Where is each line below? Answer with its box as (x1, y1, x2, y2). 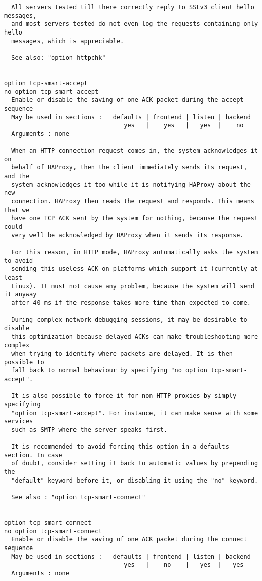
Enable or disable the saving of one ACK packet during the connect (11, 536, 247, 543)
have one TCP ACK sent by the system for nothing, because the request (11, 215, 258, 222)
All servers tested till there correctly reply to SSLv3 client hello (11, 4, 254, 11)
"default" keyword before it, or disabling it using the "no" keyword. (11, 476, 258, 484)
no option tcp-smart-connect (4, 527, 102, 535)
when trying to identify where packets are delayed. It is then (11, 350, 233, 357)
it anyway (4, 291, 37, 298)
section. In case (4, 451, 62, 459)
